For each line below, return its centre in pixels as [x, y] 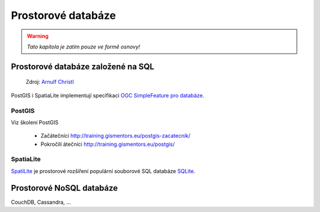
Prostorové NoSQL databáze [64, 188]
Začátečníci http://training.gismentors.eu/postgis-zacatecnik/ [116, 136]
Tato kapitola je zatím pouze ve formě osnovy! [84, 47]
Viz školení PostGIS [35, 122]
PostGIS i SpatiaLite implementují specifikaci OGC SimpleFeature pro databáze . [108, 95]
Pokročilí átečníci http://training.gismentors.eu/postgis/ [108, 144]
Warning [38, 36]
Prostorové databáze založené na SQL [83, 66]
